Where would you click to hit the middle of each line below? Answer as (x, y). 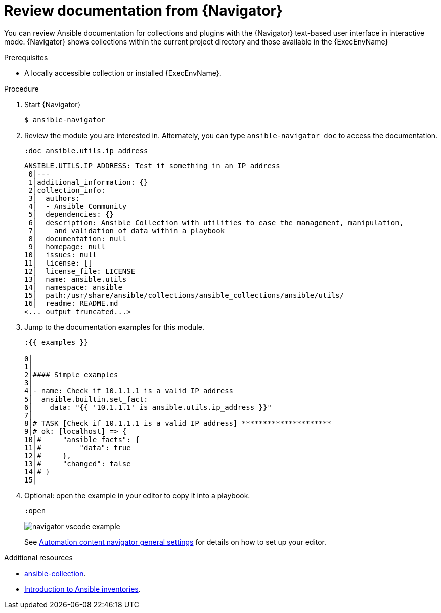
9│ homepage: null (67, 247)
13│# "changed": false (78, 464)
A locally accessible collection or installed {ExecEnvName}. (123, 73)
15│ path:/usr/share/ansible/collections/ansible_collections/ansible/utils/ (184, 295)
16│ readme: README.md (71, 303)
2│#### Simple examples (71, 375)
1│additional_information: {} (88, 182)
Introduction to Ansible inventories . (82, 589)
